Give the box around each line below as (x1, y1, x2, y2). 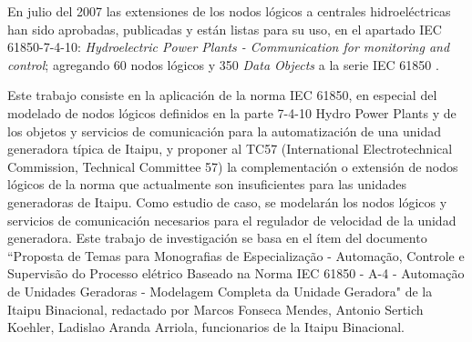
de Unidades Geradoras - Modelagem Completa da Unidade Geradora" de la (7, 281, 433, 300)
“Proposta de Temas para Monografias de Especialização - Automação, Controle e (7, 246, 465, 265)
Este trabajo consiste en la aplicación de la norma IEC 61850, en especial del (7, 85, 437, 105)
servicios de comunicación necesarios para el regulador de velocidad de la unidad (7, 210, 457, 229)
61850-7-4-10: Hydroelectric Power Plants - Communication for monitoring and (7, 37, 450, 56)
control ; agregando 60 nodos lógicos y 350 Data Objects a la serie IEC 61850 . (7, 55, 439, 74)
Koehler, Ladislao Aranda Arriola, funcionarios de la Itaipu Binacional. (7, 317, 405, 337)
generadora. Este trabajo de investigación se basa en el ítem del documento (7, 228, 427, 247)
